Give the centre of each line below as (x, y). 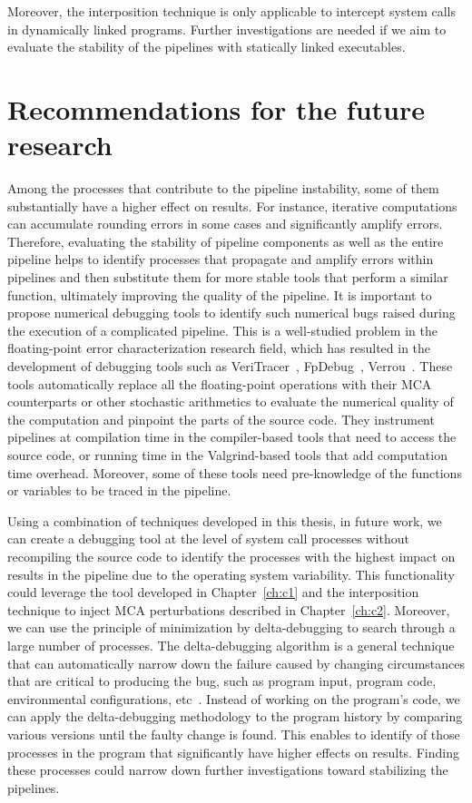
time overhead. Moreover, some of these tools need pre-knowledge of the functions (235, 472)
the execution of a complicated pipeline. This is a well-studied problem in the (222, 330)
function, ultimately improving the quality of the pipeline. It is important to (220, 294)
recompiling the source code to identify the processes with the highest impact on (231, 556)
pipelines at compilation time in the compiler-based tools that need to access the (232, 437)
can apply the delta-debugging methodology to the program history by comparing (235, 716)
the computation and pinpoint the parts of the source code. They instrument (221, 419)
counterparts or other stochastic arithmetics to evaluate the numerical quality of (231, 401)
